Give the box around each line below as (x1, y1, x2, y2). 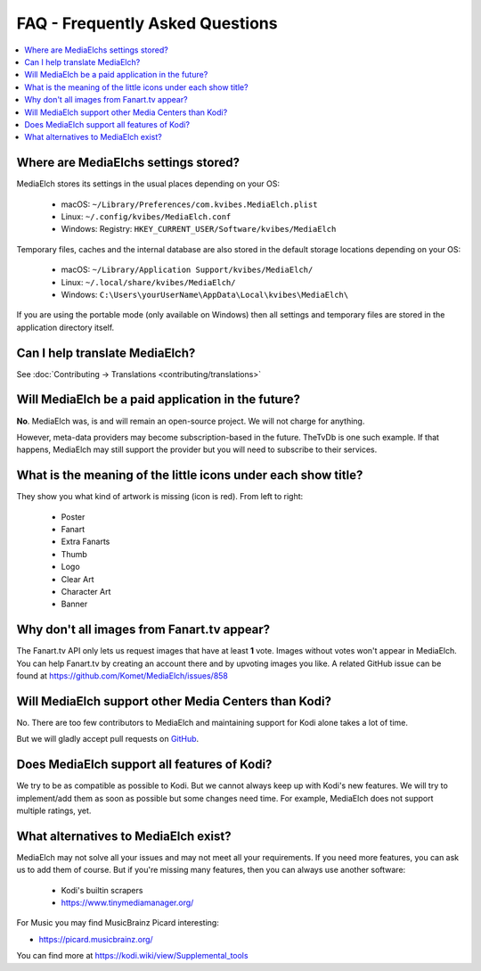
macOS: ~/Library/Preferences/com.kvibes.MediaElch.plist (61, 199, 318, 210)
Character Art (61, 586, 111, 597)
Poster (61, 511, 86, 522)
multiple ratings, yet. (16, 805, 92, 816)
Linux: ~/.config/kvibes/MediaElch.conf (61, 210, 232, 222)
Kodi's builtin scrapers (61, 885, 143, 895)
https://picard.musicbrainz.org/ (38, 934, 153, 944)
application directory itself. (16, 322, 115, 333)
